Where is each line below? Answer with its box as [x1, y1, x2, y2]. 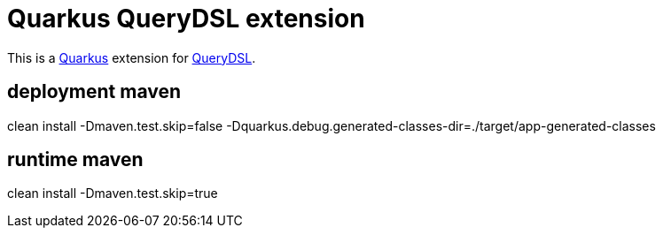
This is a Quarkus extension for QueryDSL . [7, 49, 256, 65]
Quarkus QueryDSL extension [7, 4, 365, 34]
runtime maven [7, 148, 144, 171]
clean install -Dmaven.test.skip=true [7, 186, 218, 201]
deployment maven [7, 80, 182, 103]
